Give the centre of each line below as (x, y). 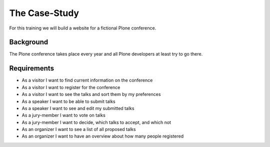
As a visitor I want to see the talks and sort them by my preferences (91, 94)
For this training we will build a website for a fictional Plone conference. (83, 28)
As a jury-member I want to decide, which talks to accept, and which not (96, 122)
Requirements (32, 68)
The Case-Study (44, 13)
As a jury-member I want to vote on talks (64, 115)
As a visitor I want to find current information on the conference (87, 80)
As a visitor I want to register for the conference (71, 87)
